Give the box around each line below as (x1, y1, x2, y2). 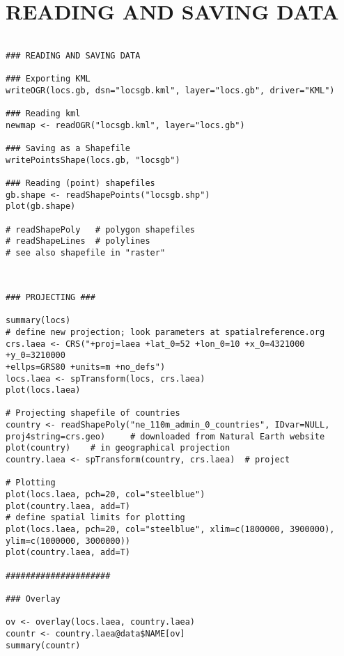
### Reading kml (6, 109, 81, 119)
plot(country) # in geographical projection (6, 443, 230, 453)
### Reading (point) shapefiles (6, 178, 155, 188)
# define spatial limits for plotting (6, 513, 185, 523)
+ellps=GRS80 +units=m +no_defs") (6, 361, 166, 372)
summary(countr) (6, 640, 81, 650)
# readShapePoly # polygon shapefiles (6, 224, 196, 235)
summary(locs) (6, 315, 71, 326)
